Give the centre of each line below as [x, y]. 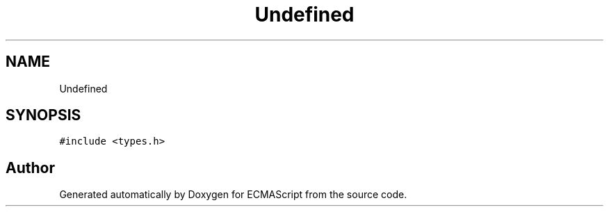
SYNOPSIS [43, 115]
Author [30, 168]
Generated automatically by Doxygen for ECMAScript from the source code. [233, 195]
